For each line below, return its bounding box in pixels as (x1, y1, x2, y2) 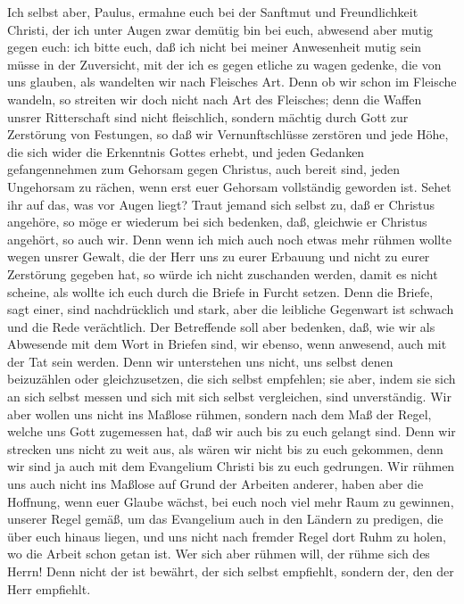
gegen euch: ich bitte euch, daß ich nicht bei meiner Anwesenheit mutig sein (7, 37, 422, 56)
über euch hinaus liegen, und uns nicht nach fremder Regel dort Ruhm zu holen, (7, 526, 446, 545)
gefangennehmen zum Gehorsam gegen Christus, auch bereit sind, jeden (7, 160, 400, 178)
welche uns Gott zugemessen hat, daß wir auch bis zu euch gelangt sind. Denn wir (7, 422, 456, 441)
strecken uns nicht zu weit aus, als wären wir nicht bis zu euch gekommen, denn (7, 439, 443, 458)
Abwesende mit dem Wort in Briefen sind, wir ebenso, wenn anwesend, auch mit (7, 335, 447, 353)
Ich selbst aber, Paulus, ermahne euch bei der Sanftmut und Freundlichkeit (7, 3, 418, 21)
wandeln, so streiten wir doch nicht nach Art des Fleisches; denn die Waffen (7, 89, 422, 108)
